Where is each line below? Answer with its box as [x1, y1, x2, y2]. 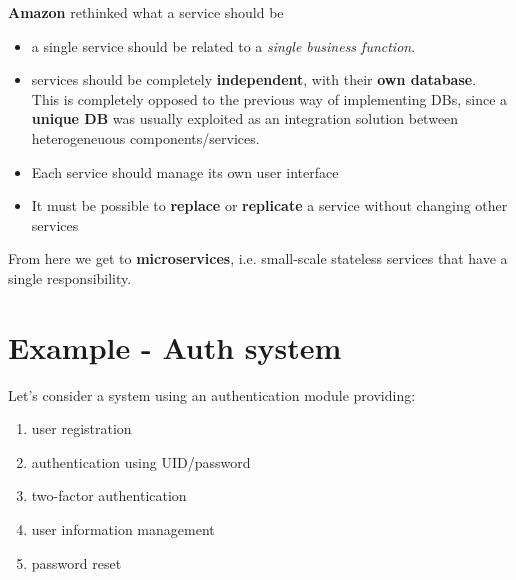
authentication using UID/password [31, 451, 251, 472]
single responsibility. [8, 267, 132, 288]
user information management [31, 519, 215, 540]
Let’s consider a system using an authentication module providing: [8, 384, 416, 405]
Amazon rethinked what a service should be [8, 2, 284, 22]
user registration [31, 418, 132, 439]
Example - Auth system [8, 326, 342, 367]
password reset [31, 552, 122, 573]
